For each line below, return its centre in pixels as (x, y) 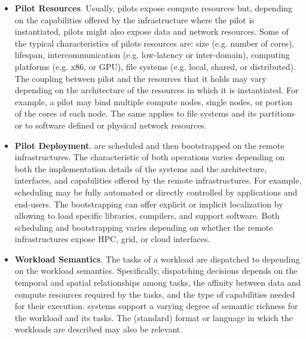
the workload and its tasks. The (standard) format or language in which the (154, 317)
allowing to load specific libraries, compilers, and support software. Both (147, 216)
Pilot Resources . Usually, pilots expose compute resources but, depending (154, 8)
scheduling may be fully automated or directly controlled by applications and (156, 192)
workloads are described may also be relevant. (99, 329)
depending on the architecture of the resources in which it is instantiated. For (157, 90)
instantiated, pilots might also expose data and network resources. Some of (152, 31)
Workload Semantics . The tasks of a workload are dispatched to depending (157, 259)
